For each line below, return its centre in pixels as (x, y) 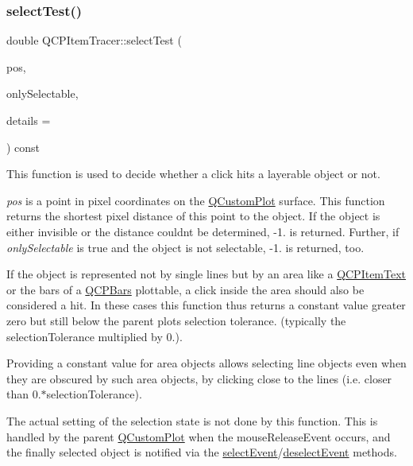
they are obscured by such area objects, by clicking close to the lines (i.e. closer (199, 378)
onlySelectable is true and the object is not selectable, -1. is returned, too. (185, 247)
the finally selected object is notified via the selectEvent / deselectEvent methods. (202, 452)
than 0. (24, 394)
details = (29, 120)
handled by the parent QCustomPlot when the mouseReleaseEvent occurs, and (199, 436)
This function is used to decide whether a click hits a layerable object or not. (193, 174)
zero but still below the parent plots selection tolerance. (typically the (176, 320)
